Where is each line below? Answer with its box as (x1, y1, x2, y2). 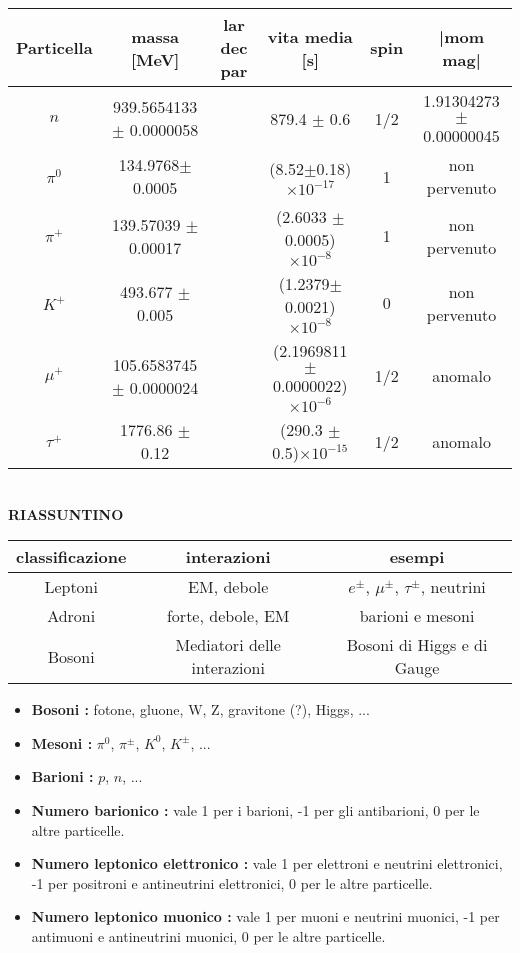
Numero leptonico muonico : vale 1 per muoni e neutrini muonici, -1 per (31, 906, 500, 927)
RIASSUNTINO (8, 503, 124, 524)
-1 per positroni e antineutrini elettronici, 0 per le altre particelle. (31, 872, 433, 893)
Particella (16, 36, 93, 59)
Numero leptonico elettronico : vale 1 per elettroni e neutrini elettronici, (31, 853, 503, 874)
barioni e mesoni (359, 604, 475, 628)
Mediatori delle (175, 633, 281, 657)
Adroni (47, 604, 96, 628)
